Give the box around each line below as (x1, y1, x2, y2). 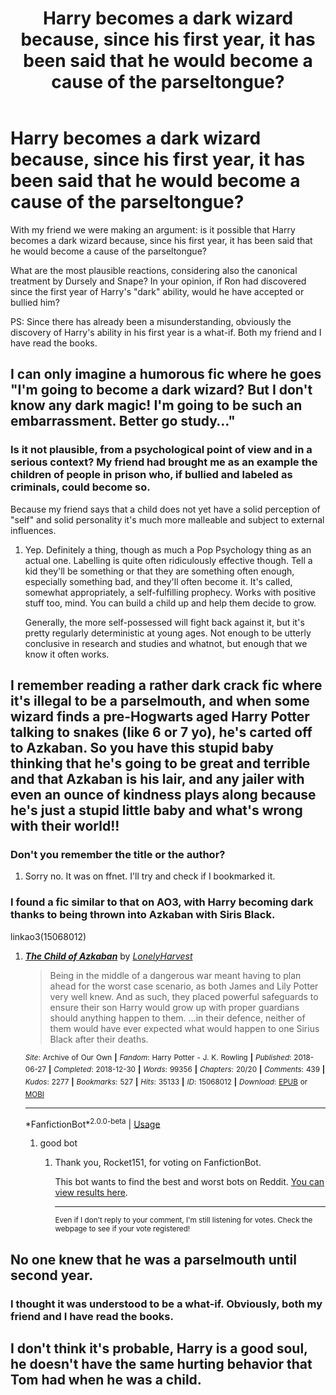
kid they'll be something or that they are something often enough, (24, 565, 295, 577)
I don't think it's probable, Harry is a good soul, (10, 1340, 308, 1357)
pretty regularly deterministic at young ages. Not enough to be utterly (24, 627, 312, 639)
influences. (10, 524, 57, 536)
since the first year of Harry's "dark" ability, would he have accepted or (10, 285, 305, 297)
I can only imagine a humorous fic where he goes (10, 366, 322, 383)
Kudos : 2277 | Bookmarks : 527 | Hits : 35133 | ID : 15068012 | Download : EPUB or (24, 1077, 308, 1087)
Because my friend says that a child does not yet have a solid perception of (10, 503, 321, 515)
